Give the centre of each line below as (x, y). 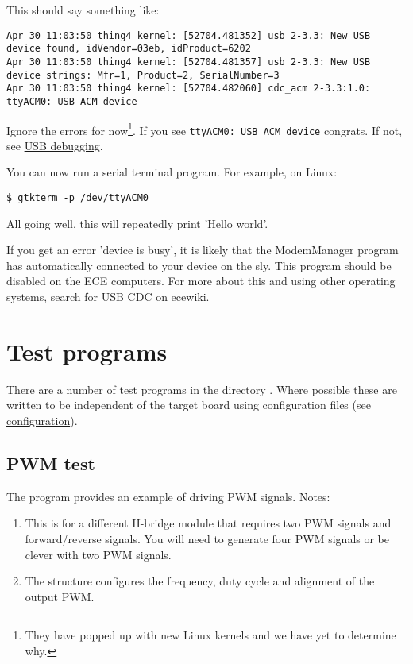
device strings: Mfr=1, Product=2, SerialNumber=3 (143, 75)
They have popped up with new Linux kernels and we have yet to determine (210, 635)
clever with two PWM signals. (98, 554)
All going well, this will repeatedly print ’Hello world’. (137, 223)
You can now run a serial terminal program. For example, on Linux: (172, 172)
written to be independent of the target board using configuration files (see (189, 405)
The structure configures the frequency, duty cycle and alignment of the (200, 581)
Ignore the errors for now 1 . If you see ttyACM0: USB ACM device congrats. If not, (205, 129)
